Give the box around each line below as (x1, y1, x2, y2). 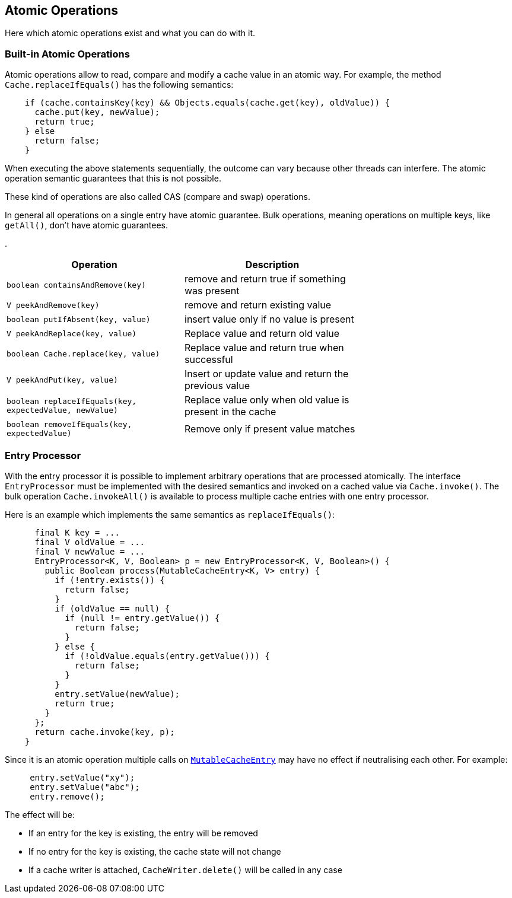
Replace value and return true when (185, 342, 344, 354)
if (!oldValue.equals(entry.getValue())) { (65, 651, 270, 661)
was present (185, 285, 240, 297)
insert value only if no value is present (185, 313, 354, 326)
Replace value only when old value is (185, 394, 349, 406)
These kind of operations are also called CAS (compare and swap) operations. (5, 192, 310, 202)
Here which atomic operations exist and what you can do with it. (5, 28, 256, 39)
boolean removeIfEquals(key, (7, 420, 132, 429)
